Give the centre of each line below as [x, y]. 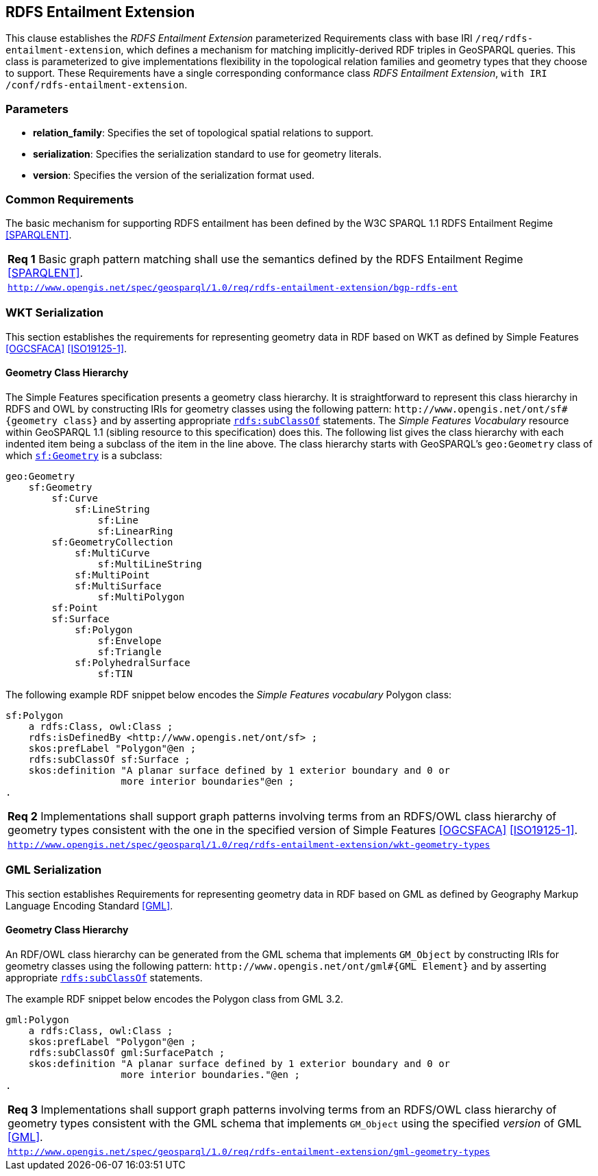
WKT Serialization [55, 313]
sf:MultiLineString [150, 564]
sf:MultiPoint [112, 575]
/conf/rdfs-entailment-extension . [97, 85]
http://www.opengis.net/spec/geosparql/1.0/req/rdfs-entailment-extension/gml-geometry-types [249, 1151]
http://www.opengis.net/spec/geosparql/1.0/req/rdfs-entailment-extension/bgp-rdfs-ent [233, 287]
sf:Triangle [129, 651]
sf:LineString [112, 509]
